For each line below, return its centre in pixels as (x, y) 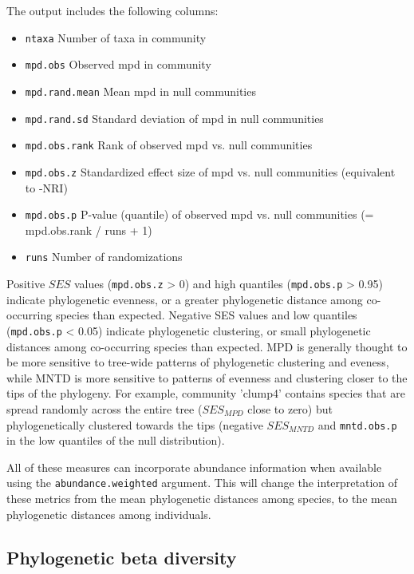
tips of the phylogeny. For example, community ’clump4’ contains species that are (206, 393)
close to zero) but (290, 408)
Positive (26, 284)
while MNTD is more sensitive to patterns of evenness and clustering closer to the (207, 377)
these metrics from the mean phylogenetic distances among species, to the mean (202, 498)
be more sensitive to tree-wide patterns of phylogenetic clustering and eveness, (198, 362)
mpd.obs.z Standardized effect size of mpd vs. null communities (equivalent (210, 171)
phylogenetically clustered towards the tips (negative (135, 424)
